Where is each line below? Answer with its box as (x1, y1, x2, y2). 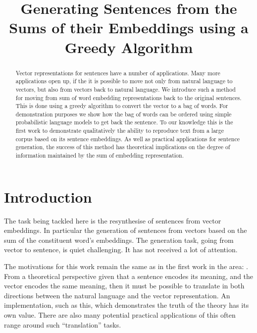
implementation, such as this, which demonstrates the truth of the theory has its (4, 300, 249, 310)
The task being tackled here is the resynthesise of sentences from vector (4, 215, 221, 225)
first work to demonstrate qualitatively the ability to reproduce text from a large (15, 126, 224, 135)
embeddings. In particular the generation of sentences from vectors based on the (4, 225, 247, 235)
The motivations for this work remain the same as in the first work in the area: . (4, 261, 248, 272)
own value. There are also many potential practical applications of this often (4, 310, 236, 320)
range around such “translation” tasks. (4, 319, 121, 330)
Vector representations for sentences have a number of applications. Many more (15, 68, 220, 77)
